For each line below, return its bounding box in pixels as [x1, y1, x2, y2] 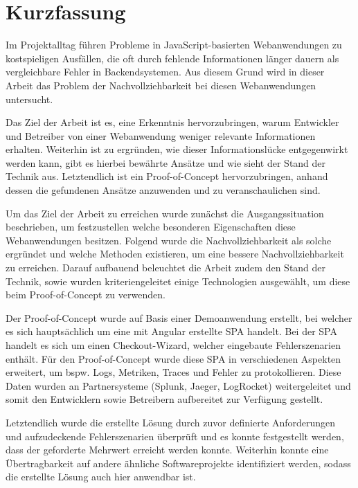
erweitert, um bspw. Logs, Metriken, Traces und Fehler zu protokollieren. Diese [6, 365, 341, 379]
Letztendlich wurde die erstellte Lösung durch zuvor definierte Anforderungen [6, 415, 336, 429]
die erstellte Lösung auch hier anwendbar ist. [6, 469, 196, 484]
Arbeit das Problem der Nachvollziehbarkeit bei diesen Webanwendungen [6, 78, 316, 92]
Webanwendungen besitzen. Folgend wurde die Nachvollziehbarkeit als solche [6, 233, 332, 247]
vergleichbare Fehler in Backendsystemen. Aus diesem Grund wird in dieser [6, 64, 325, 79]
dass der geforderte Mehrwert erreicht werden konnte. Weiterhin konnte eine [6, 442, 329, 457]
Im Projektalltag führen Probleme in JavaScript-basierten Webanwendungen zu [6, 37, 342, 52]
